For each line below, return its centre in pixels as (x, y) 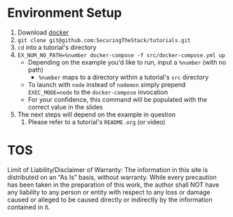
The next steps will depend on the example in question (96, 114)
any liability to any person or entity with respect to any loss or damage (109, 192)
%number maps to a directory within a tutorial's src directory (124, 77)
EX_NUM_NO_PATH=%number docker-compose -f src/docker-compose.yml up (121, 55)
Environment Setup (65, 13)
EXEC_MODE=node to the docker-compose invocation (98, 92)
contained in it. (29, 207)
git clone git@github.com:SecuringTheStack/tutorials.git (104, 40)
